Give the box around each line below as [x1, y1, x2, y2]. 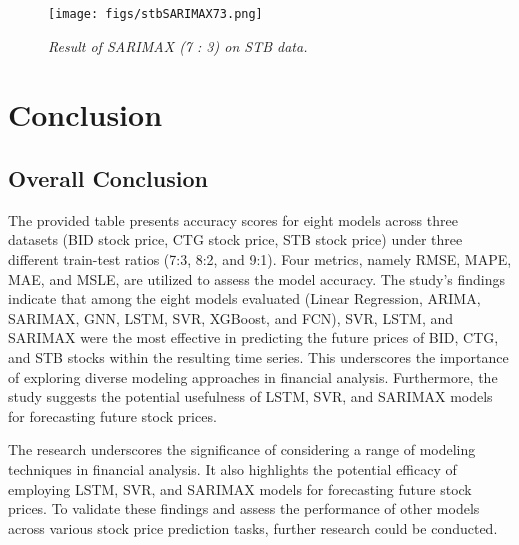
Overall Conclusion [8, 163, 208, 194]
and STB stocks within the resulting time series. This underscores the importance [8, 346, 509, 367]
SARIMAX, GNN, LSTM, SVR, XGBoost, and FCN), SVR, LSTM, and [8, 307, 454, 328]
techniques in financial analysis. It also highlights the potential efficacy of [8, 458, 457, 479]
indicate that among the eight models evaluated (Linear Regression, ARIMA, [8, 288, 481, 309]
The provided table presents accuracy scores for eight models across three [8, 209, 458, 230]
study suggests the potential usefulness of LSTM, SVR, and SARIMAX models [8, 386, 493, 407]
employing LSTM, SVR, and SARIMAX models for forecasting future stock [8, 478, 472, 499]
